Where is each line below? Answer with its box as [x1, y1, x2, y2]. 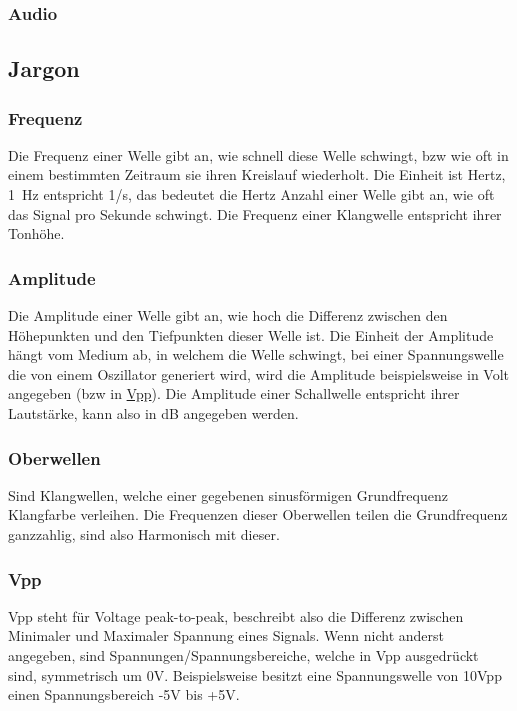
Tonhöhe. [8, 223, 65, 244]
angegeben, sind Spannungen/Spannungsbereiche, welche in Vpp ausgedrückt [8, 645, 479, 665]
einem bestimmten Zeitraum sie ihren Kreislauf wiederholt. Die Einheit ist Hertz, [8, 164, 506, 185]
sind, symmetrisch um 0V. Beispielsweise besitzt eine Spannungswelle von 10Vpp [8, 664, 502, 685]
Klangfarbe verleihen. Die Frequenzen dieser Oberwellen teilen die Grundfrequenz [8, 504, 508, 525]
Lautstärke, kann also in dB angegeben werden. [8, 403, 299, 423]
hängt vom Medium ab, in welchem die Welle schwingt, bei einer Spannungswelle [8, 344, 504, 365]
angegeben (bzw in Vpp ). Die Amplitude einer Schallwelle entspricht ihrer [8, 383, 460, 404]
